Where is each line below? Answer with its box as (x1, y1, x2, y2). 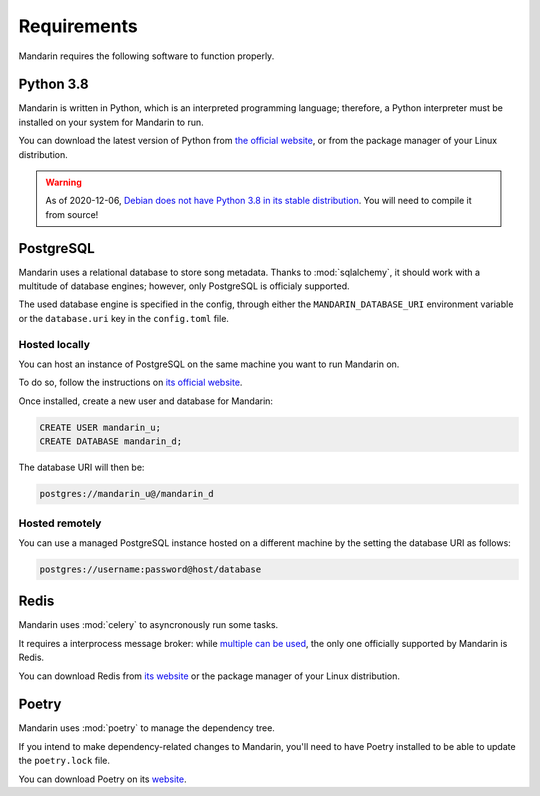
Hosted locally (18, 337, 90, 351)
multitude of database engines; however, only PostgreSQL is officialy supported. (18, 280, 350, 292)
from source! (45, 208, 99, 220)
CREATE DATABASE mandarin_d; (39, 436, 183, 447)
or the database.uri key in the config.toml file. (18, 312, 230, 324)
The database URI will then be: (18, 461, 145, 474)
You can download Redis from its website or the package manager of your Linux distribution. (18, 670, 400, 682)
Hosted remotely (18, 516, 102, 530)
